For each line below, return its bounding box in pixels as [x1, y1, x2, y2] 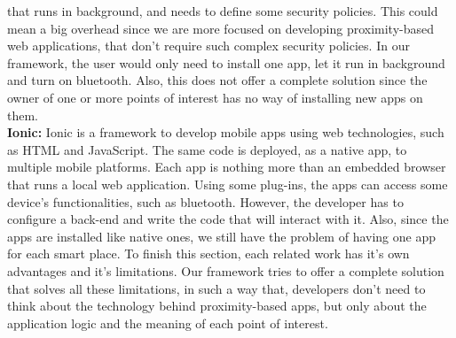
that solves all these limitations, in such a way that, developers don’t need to [7, 279, 426, 297]
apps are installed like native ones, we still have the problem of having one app [7, 227, 436, 245]
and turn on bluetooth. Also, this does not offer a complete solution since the [7, 71, 428, 89]
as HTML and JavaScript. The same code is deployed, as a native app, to [7, 140, 407, 158]
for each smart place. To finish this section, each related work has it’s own [7, 244, 410, 263]
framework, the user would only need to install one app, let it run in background [7, 53, 445, 72]
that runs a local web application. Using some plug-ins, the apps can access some [7, 174, 448, 193]
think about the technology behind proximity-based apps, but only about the [7, 296, 427, 315]
